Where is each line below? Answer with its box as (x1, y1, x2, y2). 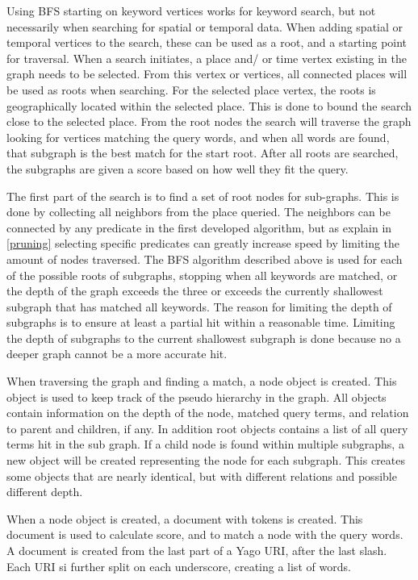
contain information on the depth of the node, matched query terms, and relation (6, 404, 409, 421)
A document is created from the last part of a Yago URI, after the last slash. (6, 542, 387, 558)
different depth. (6, 483, 83, 500)
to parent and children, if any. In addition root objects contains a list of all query (6, 419, 408, 436)
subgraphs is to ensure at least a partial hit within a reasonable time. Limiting (6, 314, 395, 331)
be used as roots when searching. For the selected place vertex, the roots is (6, 81, 376, 98)
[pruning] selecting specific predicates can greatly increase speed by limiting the (6, 235, 400, 252)
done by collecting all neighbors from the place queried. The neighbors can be (6, 203, 391, 220)
